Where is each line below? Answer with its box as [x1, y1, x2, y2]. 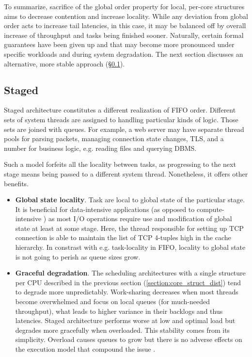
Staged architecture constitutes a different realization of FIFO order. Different [4, 105, 236, 115]
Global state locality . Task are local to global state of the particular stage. [15, 195, 245, 205]
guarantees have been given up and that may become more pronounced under [4, 39, 235, 49]
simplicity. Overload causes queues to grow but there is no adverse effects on [15, 334, 242, 344]
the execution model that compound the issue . [15, 344, 156, 354]
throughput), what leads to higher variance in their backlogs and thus [15, 306, 223, 316]
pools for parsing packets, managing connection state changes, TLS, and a [4, 133, 224, 144]
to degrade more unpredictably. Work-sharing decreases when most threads [15, 287, 238, 297]
